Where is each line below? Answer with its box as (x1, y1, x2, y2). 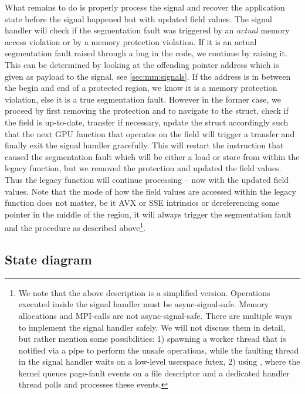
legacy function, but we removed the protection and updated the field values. (5, 162, 282, 174)
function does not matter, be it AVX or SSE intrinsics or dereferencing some (5, 196, 280, 209)
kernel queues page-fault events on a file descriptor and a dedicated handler (18, 366, 290, 379)
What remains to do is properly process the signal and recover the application (5, 1, 285, 13)
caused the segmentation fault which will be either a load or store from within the (5, 150, 300, 162)
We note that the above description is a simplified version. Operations (18, 286, 270, 298)
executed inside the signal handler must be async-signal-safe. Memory (18, 298, 269, 310)
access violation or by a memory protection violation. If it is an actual (5, 35, 257, 47)
